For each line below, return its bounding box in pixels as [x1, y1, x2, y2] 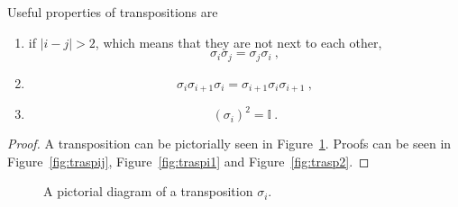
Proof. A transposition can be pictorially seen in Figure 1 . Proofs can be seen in [7, 134, 452, 153]
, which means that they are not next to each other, [95, 32, 382, 51]
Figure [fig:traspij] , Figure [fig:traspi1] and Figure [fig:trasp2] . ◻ [7, 151, 370, 170]
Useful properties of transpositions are [7, 3, 218, 21]
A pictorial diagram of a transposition [43, 182, 253, 201]
